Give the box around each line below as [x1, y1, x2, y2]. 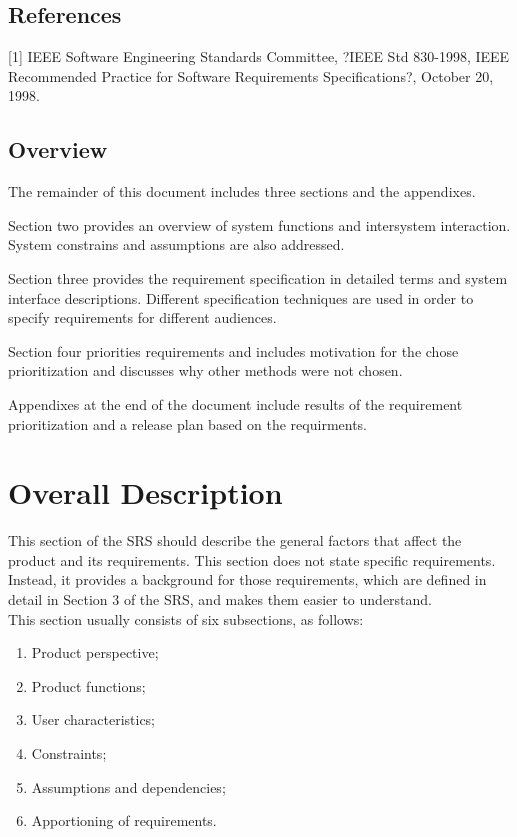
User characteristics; [31, 709, 156, 730]
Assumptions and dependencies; [31, 776, 226, 797]
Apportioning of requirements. [31, 810, 217, 831]
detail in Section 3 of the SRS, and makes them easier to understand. [8, 589, 433, 610]
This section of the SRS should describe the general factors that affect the [8, 530, 462, 551]
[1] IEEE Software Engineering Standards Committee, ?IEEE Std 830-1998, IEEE [8, 46, 510, 67]
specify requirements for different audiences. [8, 307, 277, 328]
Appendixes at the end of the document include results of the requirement [8, 393, 463, 414]
